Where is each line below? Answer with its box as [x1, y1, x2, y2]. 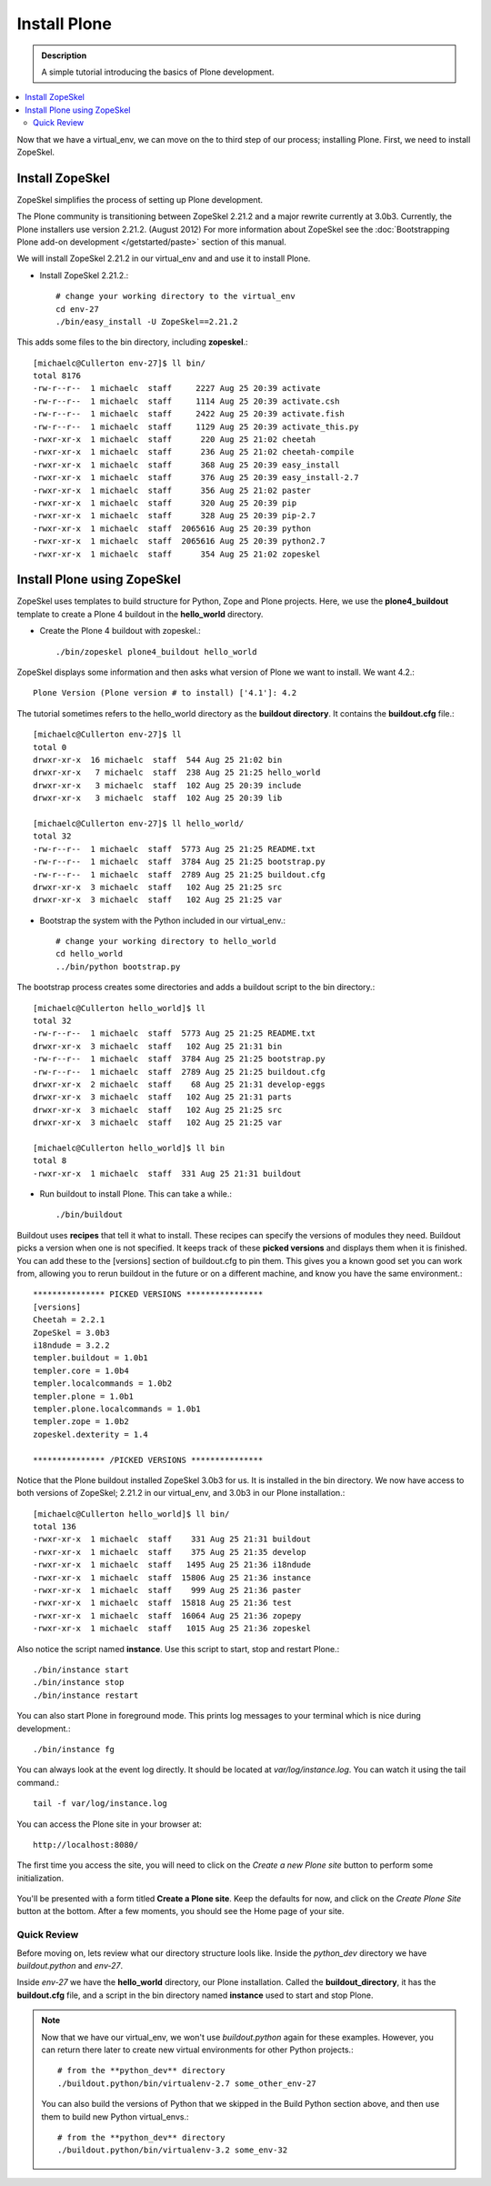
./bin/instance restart [33, 1690, 139, 1700]
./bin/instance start [33, 1664, 129, 1675]
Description [41, 50, 87, 61]
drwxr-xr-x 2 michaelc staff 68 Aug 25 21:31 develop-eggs [33, 1078, 326, 1089]
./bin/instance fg [33, 1744, 115, 1754]
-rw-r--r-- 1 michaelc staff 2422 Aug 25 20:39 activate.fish [33, 409, 345, 419]
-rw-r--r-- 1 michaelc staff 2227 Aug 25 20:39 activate [33, 383, 321, 394]
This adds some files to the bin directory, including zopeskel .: [16, 336, 249, 347]
